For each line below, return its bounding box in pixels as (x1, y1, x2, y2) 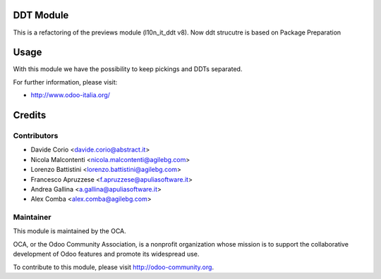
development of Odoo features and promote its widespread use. (13, 250, 200, 259)
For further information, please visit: (13, 77, 118, 86)
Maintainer (13, 212, 52, 222)
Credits (13, 109, 47, 121)
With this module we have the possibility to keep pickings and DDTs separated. (13, 65, 243, 73)
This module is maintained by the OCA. (13, 227, 126, 235)
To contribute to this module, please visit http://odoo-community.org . (13, 263, 214, 271)
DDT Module (13, 9, 69, 21)
